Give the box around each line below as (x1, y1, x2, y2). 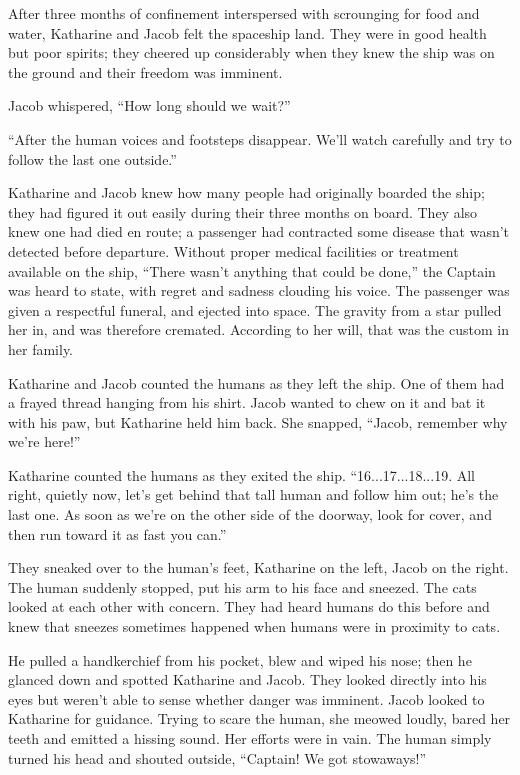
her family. (8, 338, 74, 359)
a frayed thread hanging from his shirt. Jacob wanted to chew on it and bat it (8, 392, 486, 413)
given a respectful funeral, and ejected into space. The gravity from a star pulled (8, 299, 502, 320)
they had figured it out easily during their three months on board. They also (8, 201, 478, 222)
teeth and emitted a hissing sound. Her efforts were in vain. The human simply (8, 728, 492, 748)
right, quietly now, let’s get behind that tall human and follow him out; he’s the (8, 484, 499, 505)
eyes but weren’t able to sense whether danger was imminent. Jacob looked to (8, 688, 485, 709)
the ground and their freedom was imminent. (8, 61, 283, 82)
